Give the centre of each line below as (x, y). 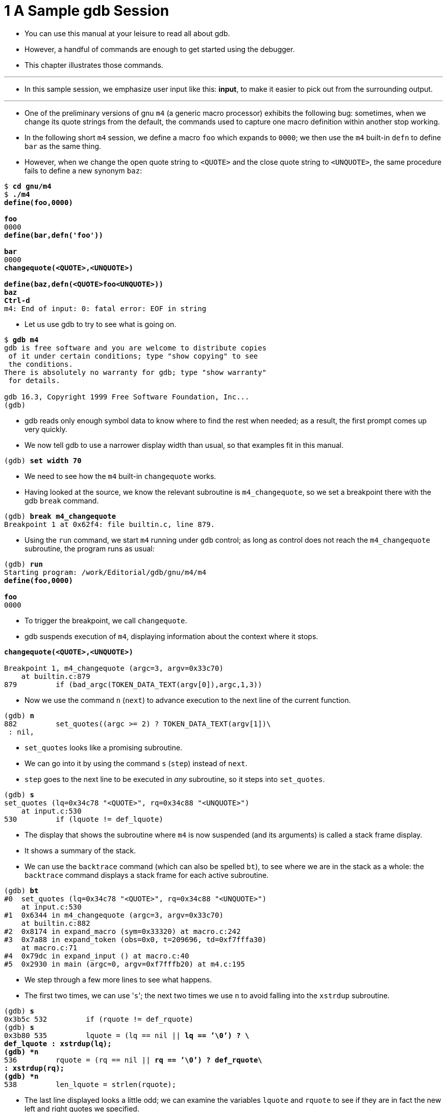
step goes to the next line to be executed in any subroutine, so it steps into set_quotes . (175, 779)
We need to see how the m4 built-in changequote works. (120, 476)
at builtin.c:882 (56, 923)
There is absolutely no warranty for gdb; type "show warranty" (135, 372)
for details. (34, 380)
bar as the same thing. (63, 146)
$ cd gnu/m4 (28, 186)
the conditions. (41, 364)
